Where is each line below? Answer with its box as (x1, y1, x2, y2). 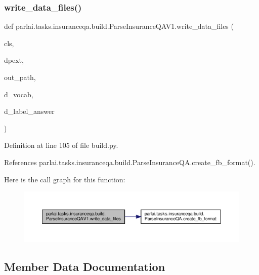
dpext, (4, 55, 24, 65)
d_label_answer (4, 106, 55, 116)
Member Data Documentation (4, 258, 165, 274)
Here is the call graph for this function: (4, 174, 125, 184)
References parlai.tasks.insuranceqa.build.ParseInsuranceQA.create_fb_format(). (4, 156, 255, 167)
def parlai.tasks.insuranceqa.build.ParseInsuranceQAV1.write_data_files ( (4, 21, 234, 31)
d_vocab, (4, 89, 33, 99)
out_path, (4, 72, 36, 82)
